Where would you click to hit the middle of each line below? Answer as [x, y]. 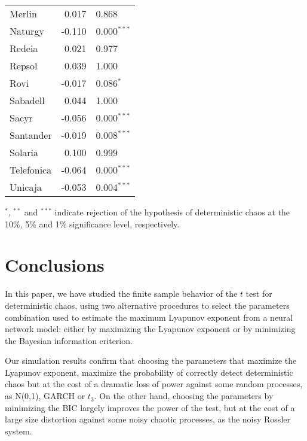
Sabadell [27, 100]
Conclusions [55, 265]
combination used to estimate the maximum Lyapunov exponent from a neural [149, 317]
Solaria [24, 152]
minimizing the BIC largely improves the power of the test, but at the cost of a [150, 407]
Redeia [24, 48]
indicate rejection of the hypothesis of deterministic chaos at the [172, 212]
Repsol [24, 66]
